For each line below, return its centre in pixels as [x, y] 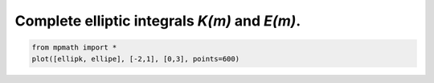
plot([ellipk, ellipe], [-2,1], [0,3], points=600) [136, 59]
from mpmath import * [74, 47]
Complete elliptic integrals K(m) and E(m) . [158, 21]
